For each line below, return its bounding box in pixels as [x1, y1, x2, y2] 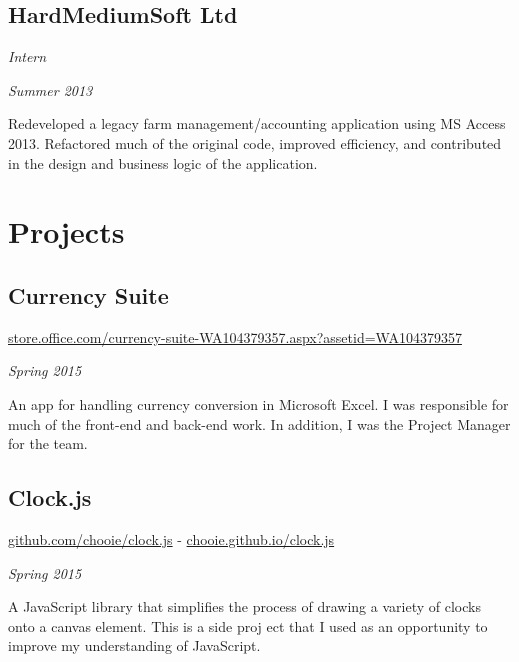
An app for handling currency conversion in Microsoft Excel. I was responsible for [8, 393, 509, 414]
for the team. [8, 433, 88, 454]
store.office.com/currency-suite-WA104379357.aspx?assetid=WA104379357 [8, 326, 462, 347]
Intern [8, 46, 47, 67]
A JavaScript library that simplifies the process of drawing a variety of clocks [8, 596, 481, 617]
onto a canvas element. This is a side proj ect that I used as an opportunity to [8, 615, 488, 636]
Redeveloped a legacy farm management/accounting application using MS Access [8, 113, 506, 134]
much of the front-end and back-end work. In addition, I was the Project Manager [8, 413, 511, 434]
